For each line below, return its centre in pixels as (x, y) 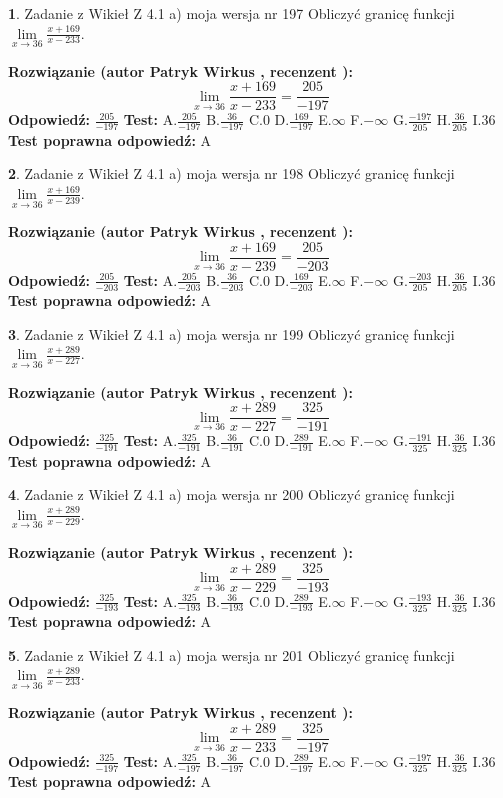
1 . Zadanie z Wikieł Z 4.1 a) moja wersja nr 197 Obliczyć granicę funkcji (231, 13)
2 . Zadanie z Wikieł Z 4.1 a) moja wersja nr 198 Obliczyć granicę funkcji (231, 173)
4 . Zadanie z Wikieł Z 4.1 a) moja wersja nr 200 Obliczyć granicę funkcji (231, 494)
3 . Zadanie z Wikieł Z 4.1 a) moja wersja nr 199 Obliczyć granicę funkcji (231, 333)
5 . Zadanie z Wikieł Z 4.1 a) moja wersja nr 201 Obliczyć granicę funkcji (231, 654)
